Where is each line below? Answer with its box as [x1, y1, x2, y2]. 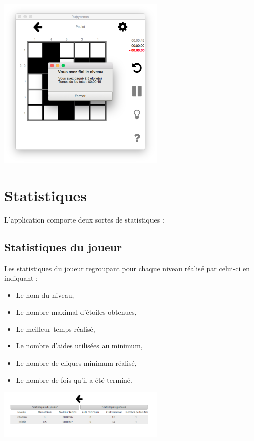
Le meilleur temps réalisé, [16, 323, 95, 334]
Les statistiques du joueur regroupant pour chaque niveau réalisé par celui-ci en [4, 262, 250, 273]
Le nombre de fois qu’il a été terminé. [16, 374, 132, 385]
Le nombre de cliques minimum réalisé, [16, 358, 137, 368]
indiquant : [4, 273, 38, 283]
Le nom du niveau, [16, 289, 74, 300]
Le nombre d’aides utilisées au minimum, [16, 340, 143, 351]
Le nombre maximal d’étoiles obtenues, [16, 306, 137, 317]
